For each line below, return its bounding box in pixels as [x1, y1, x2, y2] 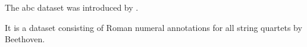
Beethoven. [5, 33, 45, 45]
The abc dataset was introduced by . [5, 1, 139, 13]
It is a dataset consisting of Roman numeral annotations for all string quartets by [5, 21, 302, 33]
